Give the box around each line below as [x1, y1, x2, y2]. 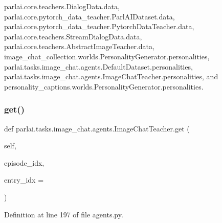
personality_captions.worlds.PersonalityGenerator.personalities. [4, 81, 204, 92]
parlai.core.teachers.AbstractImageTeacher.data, [4, 41, 154, 52]
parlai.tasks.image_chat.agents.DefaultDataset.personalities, [4, 61, 193, 72]
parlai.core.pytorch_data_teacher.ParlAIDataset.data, [4, 11, 175, 21]
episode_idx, [4, 157, 45, 168]
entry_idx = [4, 174, 44, 185]
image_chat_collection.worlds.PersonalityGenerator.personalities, [4, 51, 210, 61]
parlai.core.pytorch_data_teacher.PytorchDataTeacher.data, [4, 21, 194, 32]
